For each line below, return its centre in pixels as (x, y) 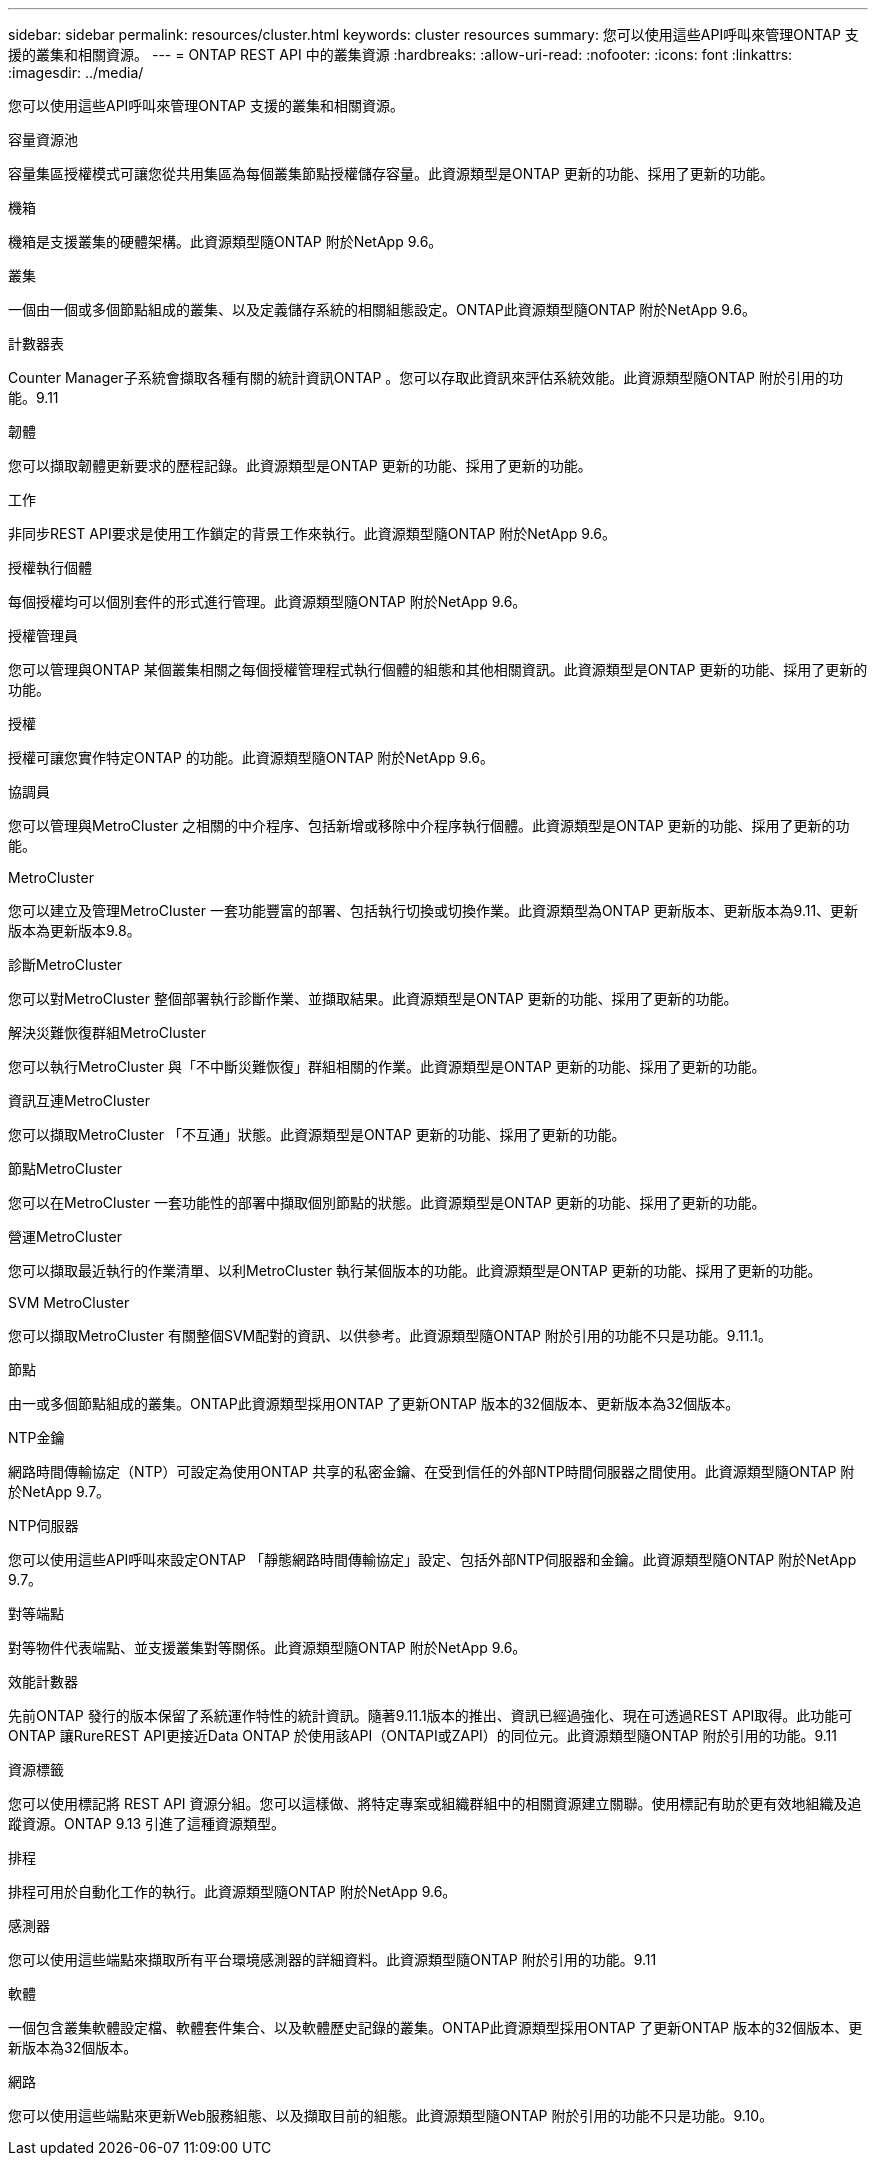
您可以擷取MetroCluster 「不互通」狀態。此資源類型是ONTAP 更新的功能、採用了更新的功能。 (317, 1134)
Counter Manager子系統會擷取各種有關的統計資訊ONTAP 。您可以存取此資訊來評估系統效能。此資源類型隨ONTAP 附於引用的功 (425, 377)
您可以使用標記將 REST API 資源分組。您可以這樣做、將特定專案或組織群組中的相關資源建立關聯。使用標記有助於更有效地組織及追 (435, 1803)
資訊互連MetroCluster (79, 1100)
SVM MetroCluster (69, 1302)
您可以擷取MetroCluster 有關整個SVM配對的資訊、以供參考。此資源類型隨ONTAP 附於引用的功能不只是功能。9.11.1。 (390, 1335)
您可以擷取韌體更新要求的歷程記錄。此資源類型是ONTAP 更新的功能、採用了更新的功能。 (300, 465)
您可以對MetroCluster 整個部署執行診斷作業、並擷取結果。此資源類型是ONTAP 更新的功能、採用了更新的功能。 (373, 998)
